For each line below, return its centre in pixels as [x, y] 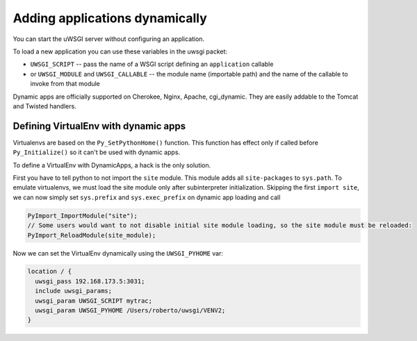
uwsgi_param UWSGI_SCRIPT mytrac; [94, 301]
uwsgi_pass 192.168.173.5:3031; [90, 281]
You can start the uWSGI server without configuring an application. [109, 39]
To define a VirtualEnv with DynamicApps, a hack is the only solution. [112, 165]
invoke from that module [65, 84]
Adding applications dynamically [110, 18]
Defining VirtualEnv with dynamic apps [99, 126]
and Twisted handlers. [44, 106]
